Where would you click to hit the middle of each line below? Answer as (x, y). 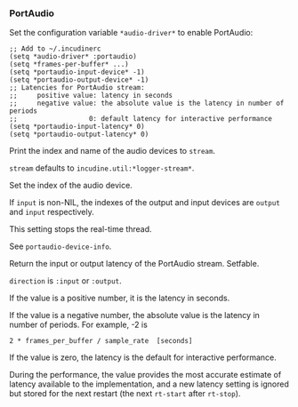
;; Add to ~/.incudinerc (55, 49)
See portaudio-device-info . (60, 246)
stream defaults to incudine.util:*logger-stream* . (102, 168)
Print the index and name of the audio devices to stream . (113, 151)
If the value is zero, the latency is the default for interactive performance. (143, 357)
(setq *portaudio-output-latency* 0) (79, 135)
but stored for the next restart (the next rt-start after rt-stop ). (125, 394)
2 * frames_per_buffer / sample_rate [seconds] (101, 341)
